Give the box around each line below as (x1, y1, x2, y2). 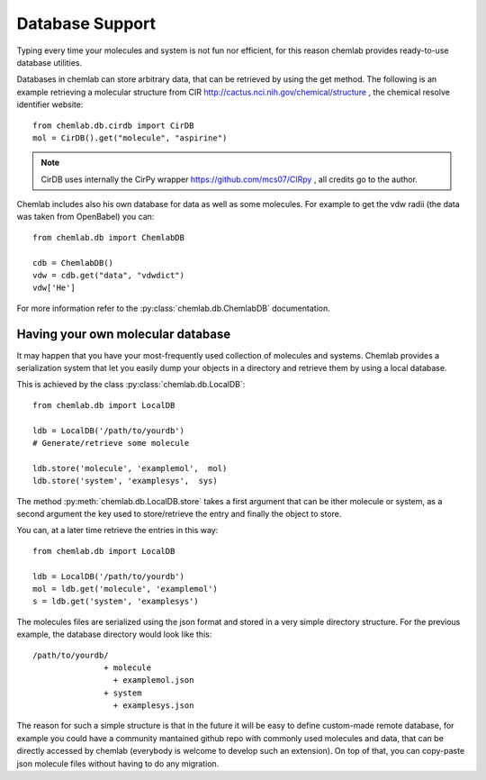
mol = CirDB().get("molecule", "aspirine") (32, 132, 228, 143)
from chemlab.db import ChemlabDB (32, 232, 184, 242)
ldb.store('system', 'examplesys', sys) (32, 476, 218, 486)
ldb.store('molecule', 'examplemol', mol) (32, 463, 228, 473)
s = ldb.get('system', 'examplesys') (32, 596, 200, 607)
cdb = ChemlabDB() (32, 258, 114, 268)
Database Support (16, 14, 157, 33)
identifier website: (16, 99, 84, 110)
